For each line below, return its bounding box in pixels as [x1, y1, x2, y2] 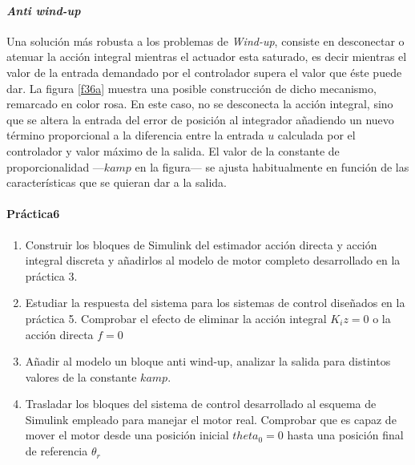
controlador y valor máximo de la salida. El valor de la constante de [6, 142, 340, 159]
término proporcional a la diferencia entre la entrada [6, 127, 264, 144]
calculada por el [277, 127, 356, 144]
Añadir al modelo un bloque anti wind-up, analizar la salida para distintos [25, 353, 391, 370]
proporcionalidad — [6, 158, 104, 175]
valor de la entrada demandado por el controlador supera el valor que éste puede [6, 63, 402, 80]
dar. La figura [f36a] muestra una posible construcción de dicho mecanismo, [6, 79, 377, 96]
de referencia [25, 443, 88, 459]
